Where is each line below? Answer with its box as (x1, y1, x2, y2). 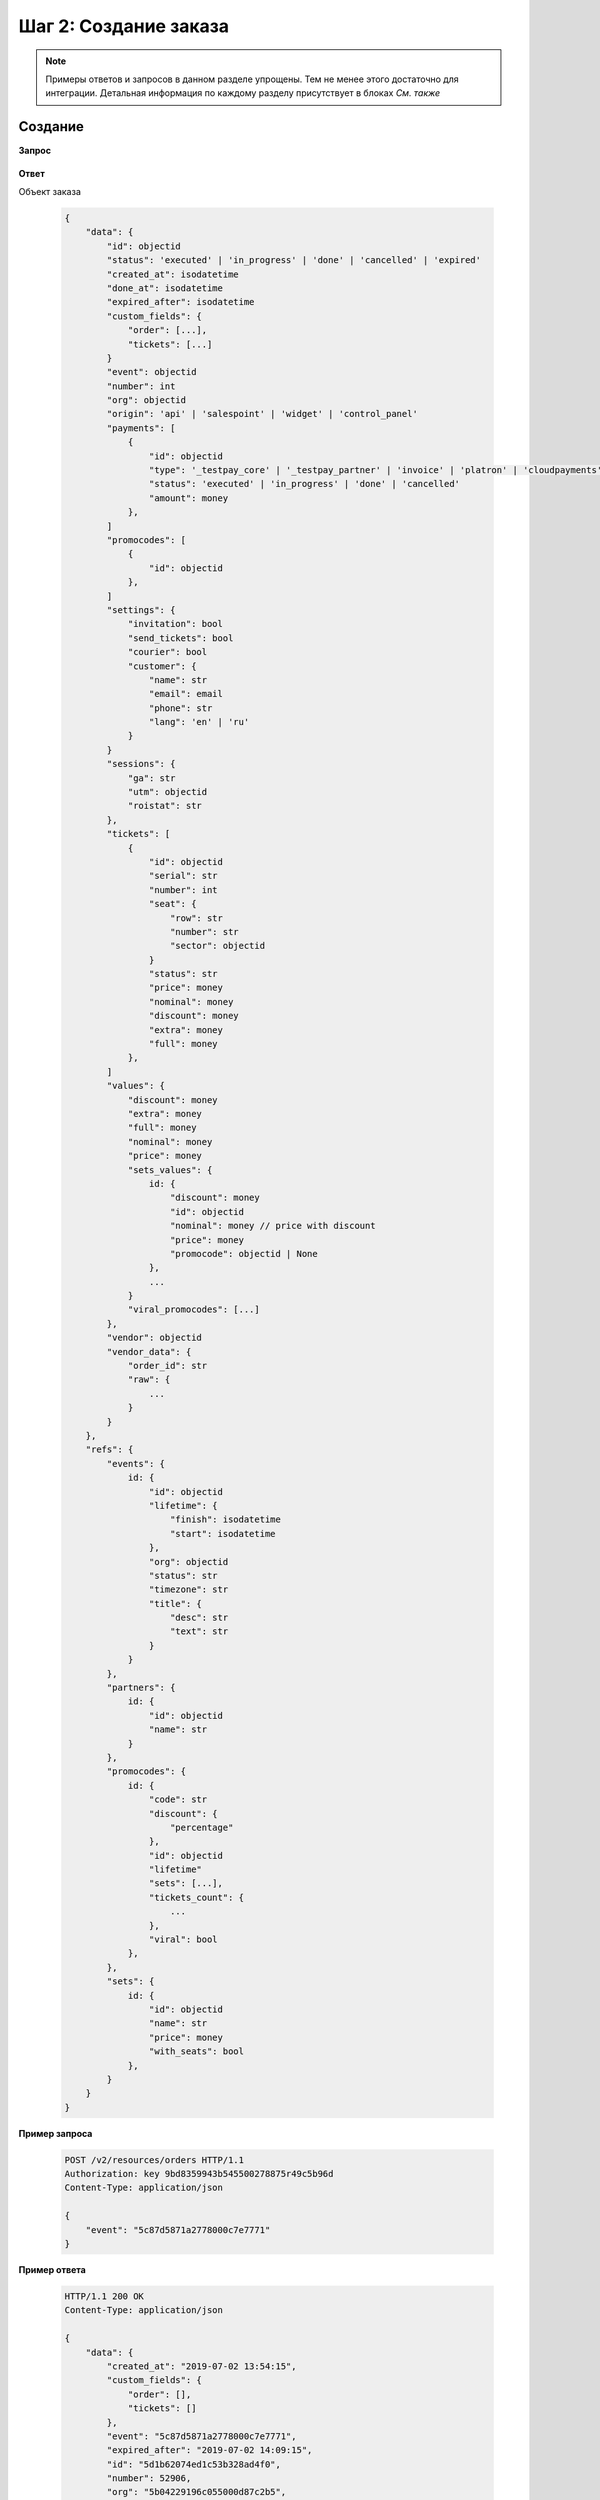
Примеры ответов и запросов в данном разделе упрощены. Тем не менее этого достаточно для (45, 73, 459, 85)
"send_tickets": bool (127, 632, 234, 644)
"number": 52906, (106, 2473, 192, 2484)
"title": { (148, 1598, 202, 1609)
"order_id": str (127, 1360, 208, 1372)
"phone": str (148, 702, 213, 714)
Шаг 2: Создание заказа (18, 15, 230, 37)
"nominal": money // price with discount (170, 1220, 376, 1232)
